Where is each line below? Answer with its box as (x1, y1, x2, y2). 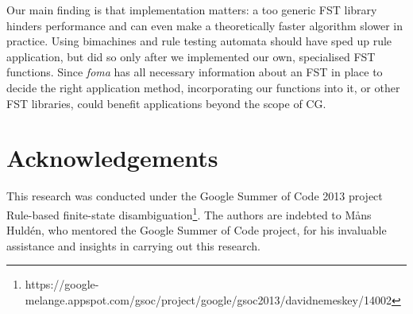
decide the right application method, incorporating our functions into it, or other (6, 79, 400, 95)
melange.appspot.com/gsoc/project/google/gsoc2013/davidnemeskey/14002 (25, 291, 392, 308)
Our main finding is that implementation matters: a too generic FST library (6, 2, 377, 17)
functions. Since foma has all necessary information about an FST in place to (6, 64, 383, 80)
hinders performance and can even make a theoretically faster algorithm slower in (6, 17, 403, 33)
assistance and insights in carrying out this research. (6, 237, 261, 254)
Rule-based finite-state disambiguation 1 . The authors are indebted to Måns (6, 204, 372, 223)
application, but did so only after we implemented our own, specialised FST (6, 48, 376, 64)
